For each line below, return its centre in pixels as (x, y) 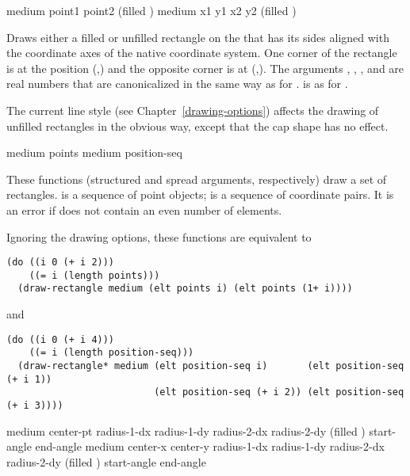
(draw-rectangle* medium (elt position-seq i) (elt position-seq (211, 366)
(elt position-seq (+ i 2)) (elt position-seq (279, 392)
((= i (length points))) (94, 275)
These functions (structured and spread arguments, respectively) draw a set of (197, 179)
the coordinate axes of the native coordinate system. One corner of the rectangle (202, 53)
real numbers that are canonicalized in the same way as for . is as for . (177, 84)
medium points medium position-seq (94, 152)
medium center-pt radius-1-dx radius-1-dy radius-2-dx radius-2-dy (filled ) (186, 430)
